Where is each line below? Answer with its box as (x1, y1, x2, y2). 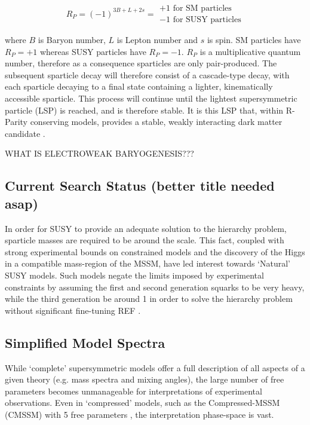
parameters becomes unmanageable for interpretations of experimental (5, 384, 262, 397)
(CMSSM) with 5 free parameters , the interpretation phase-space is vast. (5, 408, 274, 420)
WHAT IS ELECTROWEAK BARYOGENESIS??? (5, 147, 194, 160)
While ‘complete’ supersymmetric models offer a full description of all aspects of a (5, 361, 305, 374)
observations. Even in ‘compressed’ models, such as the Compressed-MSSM (5, 396, 280, 409)
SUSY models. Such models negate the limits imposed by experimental (5, 268, 264, 281)
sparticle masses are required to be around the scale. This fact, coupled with (5, 234, 284, 246)
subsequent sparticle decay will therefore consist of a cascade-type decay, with (5, 68, 290, 81)
